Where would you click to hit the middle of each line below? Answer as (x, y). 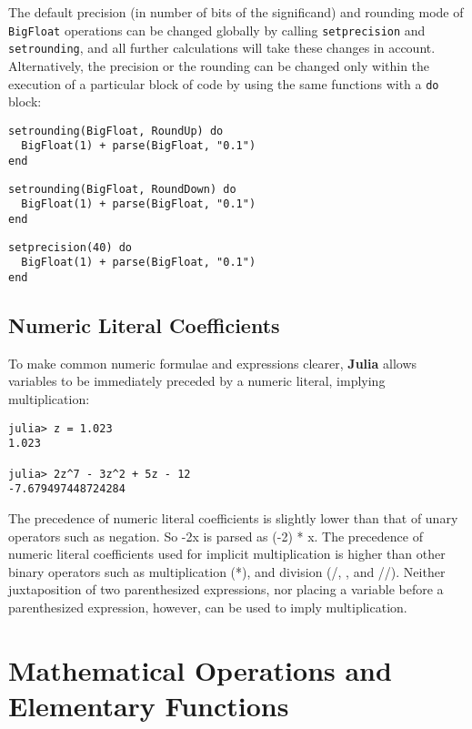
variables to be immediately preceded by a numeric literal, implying (197, 381)
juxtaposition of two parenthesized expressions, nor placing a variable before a (226, 589)
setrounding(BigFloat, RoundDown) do (122, 189)
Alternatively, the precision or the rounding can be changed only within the (219, 65)
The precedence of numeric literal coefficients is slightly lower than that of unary (233, 517)
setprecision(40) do (70, 247)
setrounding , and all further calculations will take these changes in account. (222, 48)
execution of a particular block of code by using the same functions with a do (224, 83)
